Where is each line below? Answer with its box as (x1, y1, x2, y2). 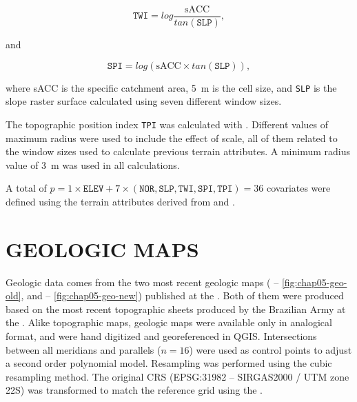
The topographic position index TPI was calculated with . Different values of (6, 117, 329, 131)
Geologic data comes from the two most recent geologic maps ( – (6, 274, 279, 289)
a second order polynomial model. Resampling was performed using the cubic (6, 356, 332, 370)
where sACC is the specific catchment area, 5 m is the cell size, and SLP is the (6, 80, 337, 94)
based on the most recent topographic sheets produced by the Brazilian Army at (6, 301, 346, 316)
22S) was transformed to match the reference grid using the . (6, 383, 263, 397)
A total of (6, 181, 47, 195)
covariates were (266, 181, 331, 195)
